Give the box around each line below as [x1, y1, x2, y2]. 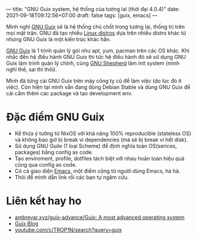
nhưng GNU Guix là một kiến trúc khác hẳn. [6, 36, 112, 42]
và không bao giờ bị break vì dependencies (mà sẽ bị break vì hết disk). [14, 136, 188, 143]
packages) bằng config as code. [14, 148, 94, 155]
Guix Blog [14, 220, 39, 227]
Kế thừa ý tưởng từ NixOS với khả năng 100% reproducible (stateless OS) [14, 130, 192, 137]
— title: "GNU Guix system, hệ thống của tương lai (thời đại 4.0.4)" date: [6, 6, 180, 12]
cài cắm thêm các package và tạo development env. [6, 90, 133, 97]
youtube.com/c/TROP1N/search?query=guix [14, 226, 122, 233]
